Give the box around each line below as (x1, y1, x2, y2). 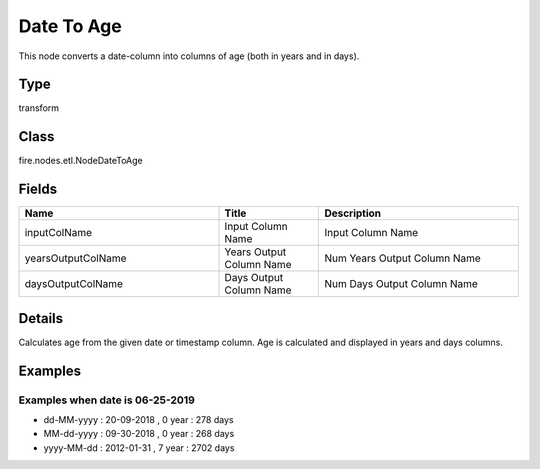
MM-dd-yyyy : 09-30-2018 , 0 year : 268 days (43, 428, 235, 440)
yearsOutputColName (24, 251, 127, 265)
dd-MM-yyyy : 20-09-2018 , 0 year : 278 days (43, 413, 234, 425)
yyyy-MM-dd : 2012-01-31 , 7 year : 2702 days (43, 441, 235, 454)
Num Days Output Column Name (324, 277, 479, 291)
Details (18, 310, 64, 327)
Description (324, 206, 382, 220)
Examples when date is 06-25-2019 (18, 393, 195, 407)
